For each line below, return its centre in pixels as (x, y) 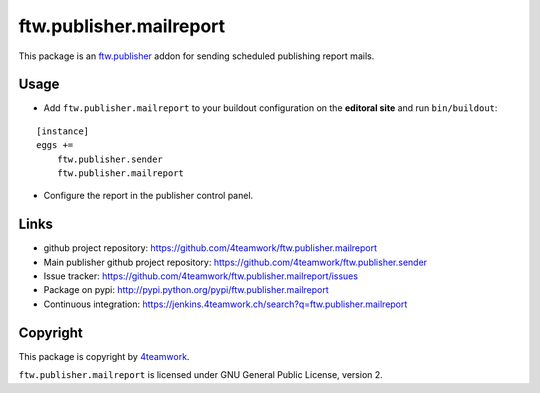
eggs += (55, 145)
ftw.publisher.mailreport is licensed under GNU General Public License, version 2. (201, 375)
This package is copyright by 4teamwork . (104, 356)
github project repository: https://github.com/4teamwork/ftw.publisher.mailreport (210, 248)
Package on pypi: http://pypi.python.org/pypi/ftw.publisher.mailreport (186, 290)
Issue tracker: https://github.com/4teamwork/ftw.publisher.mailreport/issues (201, 276)
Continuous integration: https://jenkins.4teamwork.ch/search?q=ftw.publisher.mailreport (225, 304)
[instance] (63, 131)
